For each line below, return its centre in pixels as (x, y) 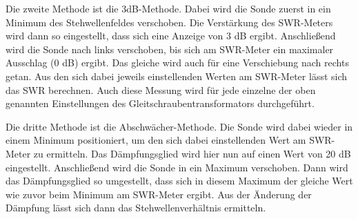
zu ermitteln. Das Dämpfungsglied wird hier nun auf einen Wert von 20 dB (192, 153)
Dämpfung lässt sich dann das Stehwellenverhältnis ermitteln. (136, 208)
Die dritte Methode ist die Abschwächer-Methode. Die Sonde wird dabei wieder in (179, 126)
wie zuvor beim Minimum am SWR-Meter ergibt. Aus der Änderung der (159, 194)
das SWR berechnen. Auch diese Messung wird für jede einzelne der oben (161, 89)
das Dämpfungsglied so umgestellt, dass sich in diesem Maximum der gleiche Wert (179, 181)
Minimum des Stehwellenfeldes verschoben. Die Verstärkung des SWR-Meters (169, 22)
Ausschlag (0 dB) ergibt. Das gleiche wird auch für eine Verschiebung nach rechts (177, 63)
